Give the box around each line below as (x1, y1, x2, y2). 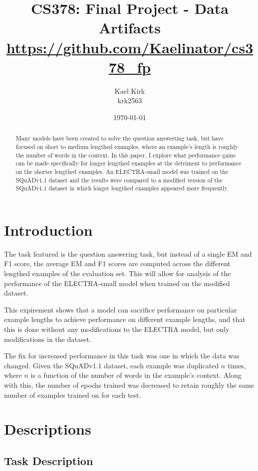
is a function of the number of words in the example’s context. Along (30, 370, 242, 380)
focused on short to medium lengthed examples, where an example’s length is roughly (15, 142, 239, 151)
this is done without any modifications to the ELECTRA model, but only (4, 323, 230, 334)
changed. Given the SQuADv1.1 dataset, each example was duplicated (4, 360, 219, 370)
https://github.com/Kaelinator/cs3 (6, 37, 254, 57)
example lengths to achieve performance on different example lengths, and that (4, 314, 246, 324)
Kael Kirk (114, 85, 145, 96)
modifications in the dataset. (4, 333, 91, 344)
